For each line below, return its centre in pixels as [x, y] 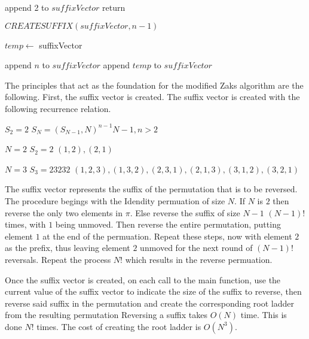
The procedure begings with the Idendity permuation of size [115, 200]
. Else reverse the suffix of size [185, 212]
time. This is [264, 315]
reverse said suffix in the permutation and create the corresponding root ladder [150, 303]
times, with [25, 224]
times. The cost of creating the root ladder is [119, 326]
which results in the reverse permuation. [199, 259]
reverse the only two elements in [64, 212]
